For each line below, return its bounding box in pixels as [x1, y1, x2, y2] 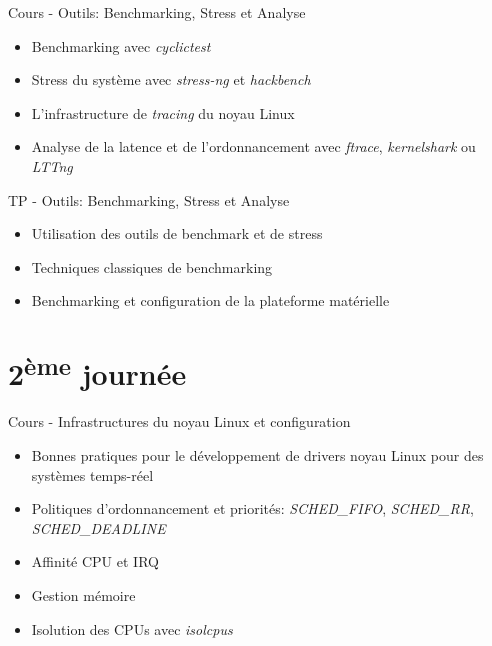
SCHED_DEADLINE [31, 517, 166, 538]
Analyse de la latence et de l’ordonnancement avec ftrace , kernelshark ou [31, 136, 476, 157]
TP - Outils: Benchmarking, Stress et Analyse [8, 189, 290, 210]
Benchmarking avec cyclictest [31, 35, 211, 56]
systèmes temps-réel [31, 464, 154, 485]
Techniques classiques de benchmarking [31, 256, 273, 277]
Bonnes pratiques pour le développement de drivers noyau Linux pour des [31, 444, 484, 465]
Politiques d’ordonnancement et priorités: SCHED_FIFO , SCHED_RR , [31, 498, 474, 519]
